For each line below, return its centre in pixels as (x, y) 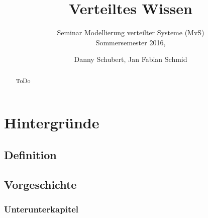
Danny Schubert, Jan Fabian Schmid (131, 59)
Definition (30, 154)
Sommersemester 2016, (131, 42)
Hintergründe (52, 123)
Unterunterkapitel (41, 209)
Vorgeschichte (40, 184)
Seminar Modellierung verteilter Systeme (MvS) (131, 32)
